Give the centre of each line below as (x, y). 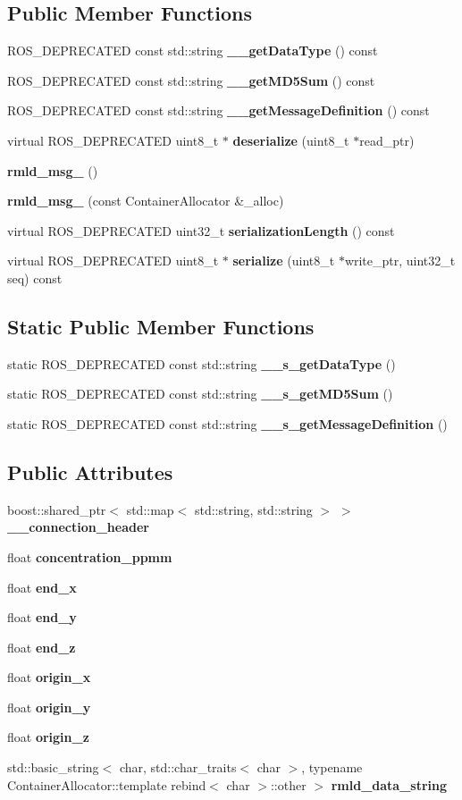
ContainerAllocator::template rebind (107, 784)
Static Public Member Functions (161, 326)
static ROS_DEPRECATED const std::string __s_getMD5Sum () (200, 394)
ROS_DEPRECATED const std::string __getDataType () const (193, 51)
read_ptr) (387, 140)
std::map (150, 509)
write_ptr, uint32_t (400, 261)
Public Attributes (90, 472)
